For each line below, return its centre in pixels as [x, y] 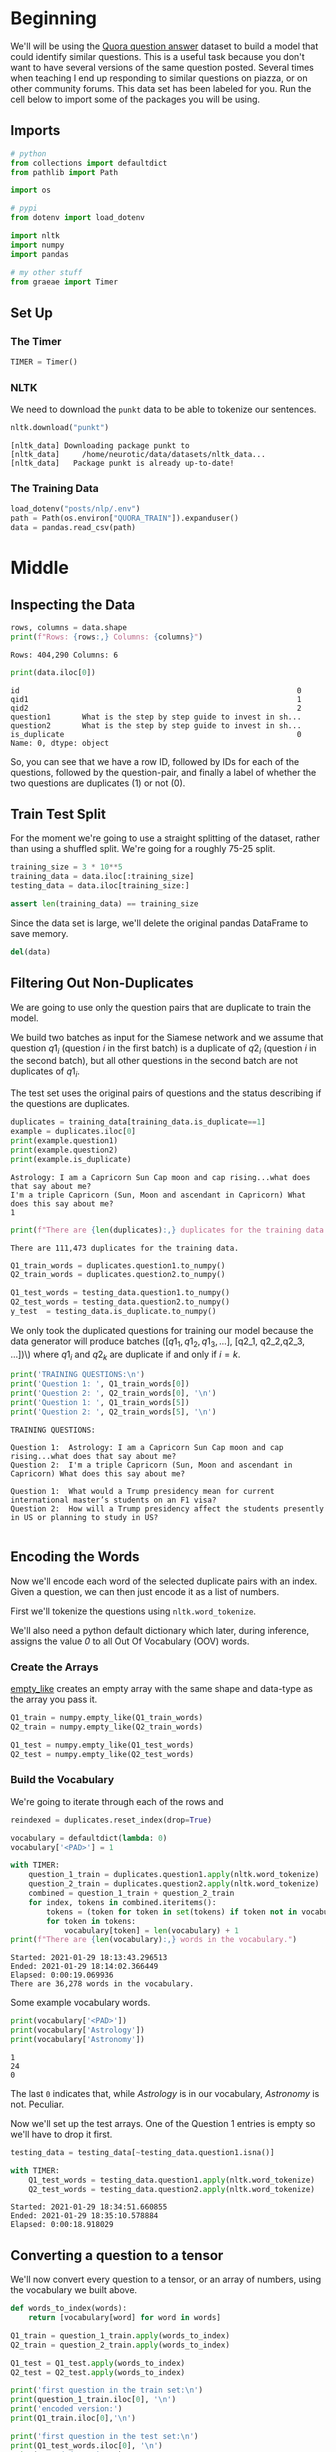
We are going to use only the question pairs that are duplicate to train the [161, 1007]
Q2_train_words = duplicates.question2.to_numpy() [118, 1275]
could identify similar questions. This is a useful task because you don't [157, 56]
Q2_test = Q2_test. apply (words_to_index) [98, 2372]
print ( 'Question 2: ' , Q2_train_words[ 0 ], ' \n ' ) [113, 1393]
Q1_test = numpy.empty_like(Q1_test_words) [102, 1745]
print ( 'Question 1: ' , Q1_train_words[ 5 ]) [100, 1403]
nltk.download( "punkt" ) [60, 428]
